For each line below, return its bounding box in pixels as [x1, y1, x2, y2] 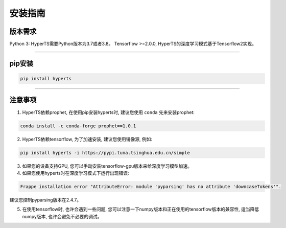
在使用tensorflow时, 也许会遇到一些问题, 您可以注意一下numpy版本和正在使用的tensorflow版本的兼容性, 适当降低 [22, 206, 259, 212]
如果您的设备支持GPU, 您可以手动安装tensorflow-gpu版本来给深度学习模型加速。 [22, 163, 193, 169]
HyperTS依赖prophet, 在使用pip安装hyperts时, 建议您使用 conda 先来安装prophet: [22, 109, 195, 115]
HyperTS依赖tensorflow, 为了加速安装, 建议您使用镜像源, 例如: [22, 136, 153, 142]
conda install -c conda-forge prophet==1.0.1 [20, 123, 136, 129]
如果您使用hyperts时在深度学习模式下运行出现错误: [22, 170, 130, 176]
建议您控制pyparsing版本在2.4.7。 [9, 197, 82, 203]
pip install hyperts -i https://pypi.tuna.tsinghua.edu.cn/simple [20, 150, 190, 155]
